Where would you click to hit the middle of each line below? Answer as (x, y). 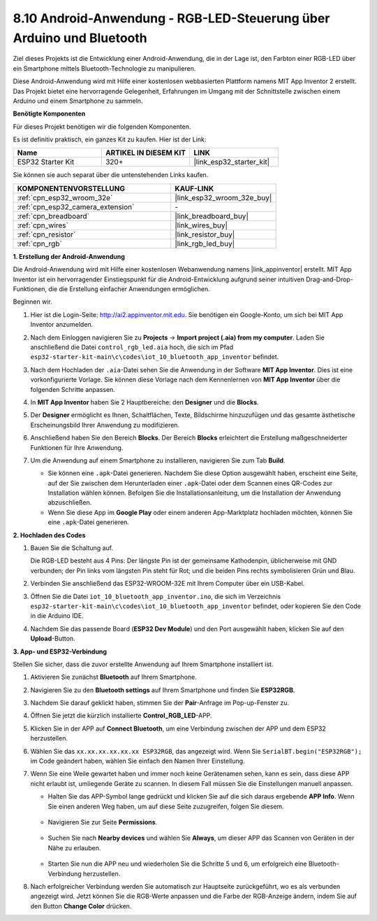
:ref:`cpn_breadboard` (53, 216)
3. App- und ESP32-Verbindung (60, 652)
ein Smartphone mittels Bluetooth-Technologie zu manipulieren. (104, 68)
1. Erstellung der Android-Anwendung (69, 256)
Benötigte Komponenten (49, 114)
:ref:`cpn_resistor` (46, 234)
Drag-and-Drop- (330, 279)
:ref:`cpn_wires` (43, 225)
